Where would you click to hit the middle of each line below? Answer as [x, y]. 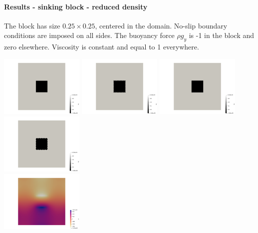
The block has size [32, 25]
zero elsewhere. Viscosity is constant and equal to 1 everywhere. [102, 47]
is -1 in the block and [222, 35]
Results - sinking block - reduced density [76, 6]
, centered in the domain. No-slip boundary [161, 25]
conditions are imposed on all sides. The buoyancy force [89, 35]
